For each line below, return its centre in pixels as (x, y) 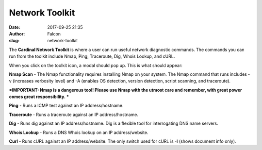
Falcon (54, 33)
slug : (14, 41)
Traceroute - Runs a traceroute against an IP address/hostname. (74, 115)
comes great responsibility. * (39, 97)
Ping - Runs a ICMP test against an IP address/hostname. (66, 106)
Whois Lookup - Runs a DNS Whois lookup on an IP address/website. (79, 132)
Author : (17, 33)
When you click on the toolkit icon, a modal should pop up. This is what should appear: (96, 65)
